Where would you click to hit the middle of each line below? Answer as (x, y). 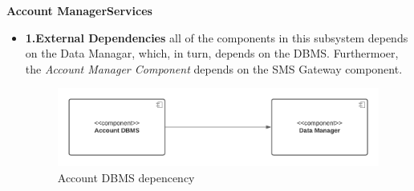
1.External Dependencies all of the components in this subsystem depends (217, 37)
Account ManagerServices (79, 10)
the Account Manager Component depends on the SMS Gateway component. (214, 68)
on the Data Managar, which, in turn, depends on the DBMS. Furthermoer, (212, 53)
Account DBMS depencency (126, 178)
